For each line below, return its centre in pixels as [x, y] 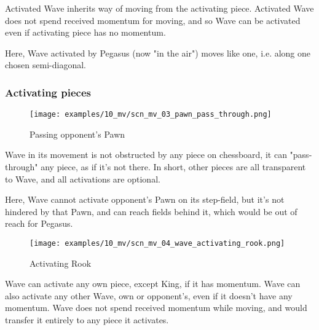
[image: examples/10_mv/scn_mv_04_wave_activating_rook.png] [157, 243]
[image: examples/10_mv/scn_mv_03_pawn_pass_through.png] [151, 115]
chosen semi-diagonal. [45, 65]
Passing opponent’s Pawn [77, 134]
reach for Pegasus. [39, 223]
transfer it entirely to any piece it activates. [87, 320]
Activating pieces [48, 92]
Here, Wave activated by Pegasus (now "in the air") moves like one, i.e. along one [158, 53]
